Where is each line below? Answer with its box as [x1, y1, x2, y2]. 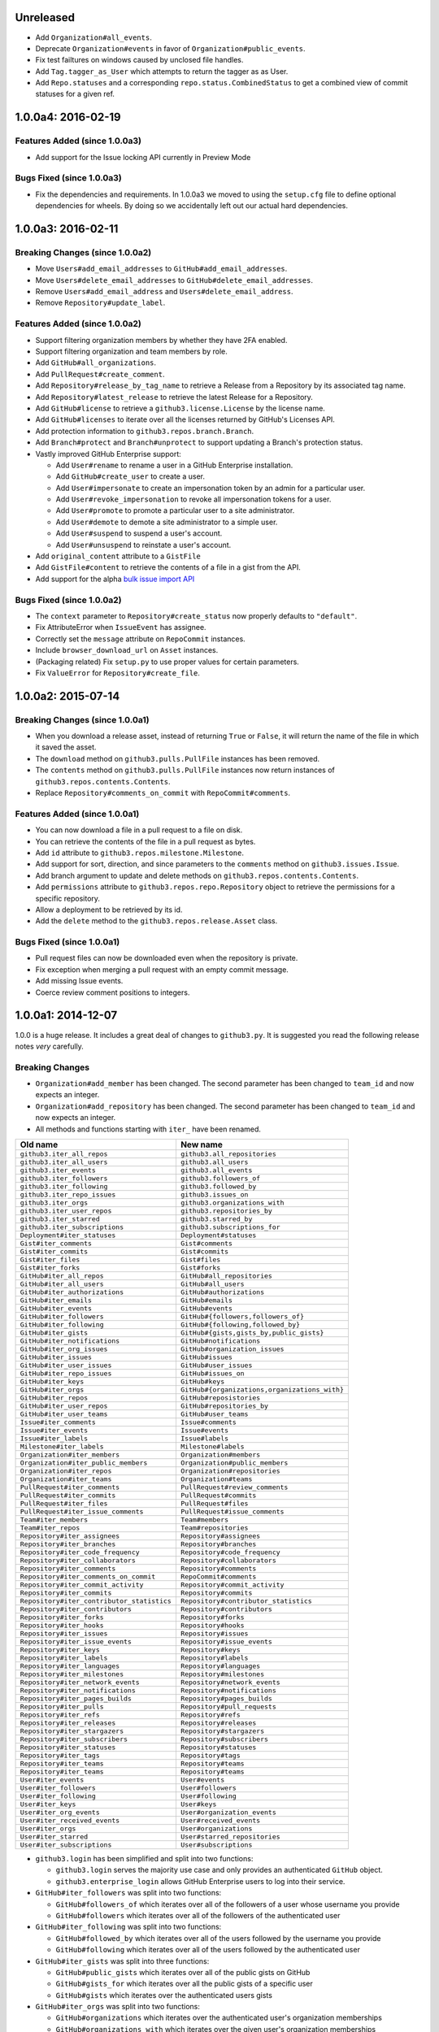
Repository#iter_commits [20, 1589, 112, 1597]
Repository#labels [180, 1654, 249, 1662]
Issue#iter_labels [20, 1435, 89, 1443]
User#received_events [180, 1817, 261, 1825]
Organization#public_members [180, 1459, 289, 1467]
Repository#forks [180, 1613, 245, 1622]
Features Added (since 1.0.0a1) [15, 808, 140, 819]
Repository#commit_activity [180, 1581, 285, 1589]
